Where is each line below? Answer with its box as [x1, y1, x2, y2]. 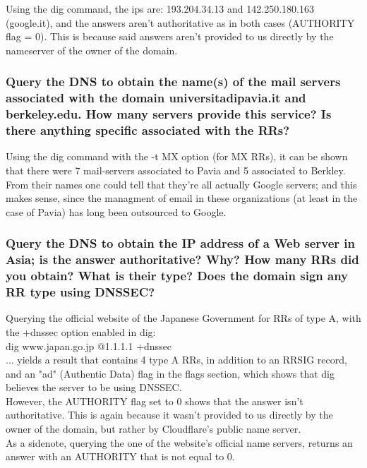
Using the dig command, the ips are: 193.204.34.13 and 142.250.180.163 [6, 1, 314, 16]
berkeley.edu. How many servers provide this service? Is [6, 105, 332, 123]
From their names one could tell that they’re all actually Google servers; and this [6, 176, 357, 191]
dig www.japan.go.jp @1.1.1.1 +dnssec [6, 338, 172, 353]
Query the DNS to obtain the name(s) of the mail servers [6, 73, 341, 90]
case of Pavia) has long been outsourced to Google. [6, 204, 227, 219]
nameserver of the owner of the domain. [6, 42, 178, 57]
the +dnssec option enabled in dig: [6, 324, 156, 339]
